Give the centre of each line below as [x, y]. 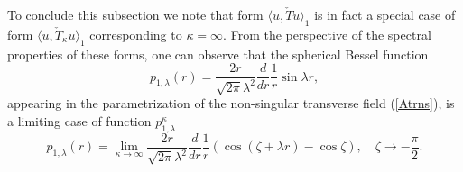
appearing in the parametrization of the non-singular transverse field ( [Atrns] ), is [231, 103]
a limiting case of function [79, 120]
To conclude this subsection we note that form [135, 14]
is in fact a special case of [385, 14]
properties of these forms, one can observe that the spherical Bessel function [218, 54]
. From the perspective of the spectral [327, 34]
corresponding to [136, 34]
